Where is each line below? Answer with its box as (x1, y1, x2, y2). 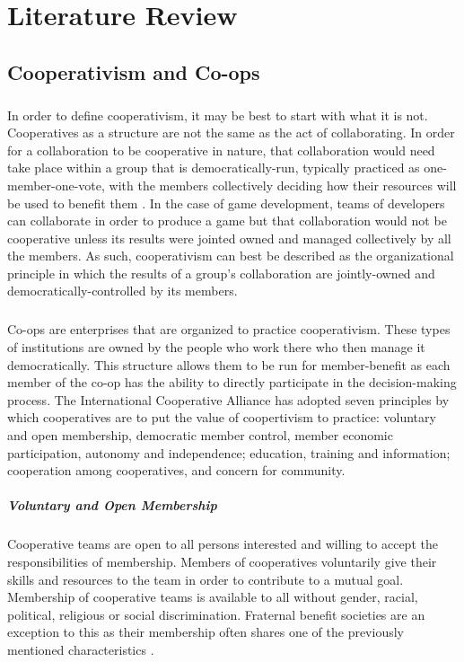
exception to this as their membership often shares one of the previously (7, 622, 404, 641)
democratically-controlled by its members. (7, 281, 238, 300)
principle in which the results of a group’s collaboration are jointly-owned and (7, 263, 435, 282)
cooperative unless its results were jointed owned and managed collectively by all (7, 228, 451, 247)
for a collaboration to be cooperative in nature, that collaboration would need (7, 140, 435, 159)
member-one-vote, (7, 175, 105, 194)
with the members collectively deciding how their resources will (109, 175, 457, 194)
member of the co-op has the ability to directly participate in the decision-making (7, 373, 457, 392)
